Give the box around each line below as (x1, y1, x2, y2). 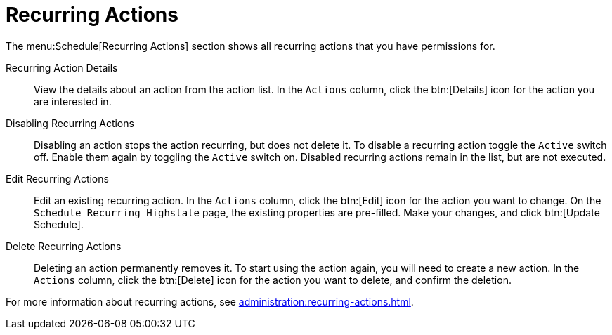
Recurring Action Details (6, 61, 118, 74)
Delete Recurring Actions (6, 239, 122, 252)
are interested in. (34, 95, 112, 107)
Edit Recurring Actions (6, 172, 109, 185)
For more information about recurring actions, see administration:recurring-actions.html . (6, 295, 414, 308)
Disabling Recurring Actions (6, 117, 134, 129)
